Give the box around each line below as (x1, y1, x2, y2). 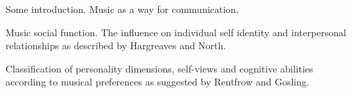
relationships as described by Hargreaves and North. (6, 38, 226, 53)
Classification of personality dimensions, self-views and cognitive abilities (6, 61, 313, 75)
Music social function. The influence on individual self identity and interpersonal (6, 25, 346, 39)
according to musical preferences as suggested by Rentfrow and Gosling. (6, 75, 309, 89)
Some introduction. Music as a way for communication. (6, 2, 239, 16)
